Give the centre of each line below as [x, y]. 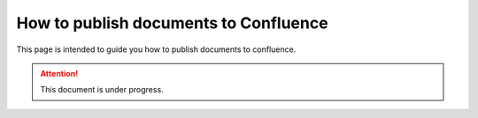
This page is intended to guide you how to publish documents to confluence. [156, 49]
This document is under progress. [102, 90]
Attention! [59, 73]
